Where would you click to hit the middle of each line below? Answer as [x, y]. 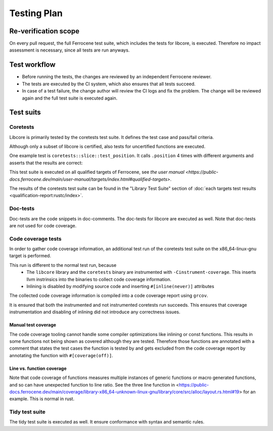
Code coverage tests [35, 238]
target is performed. [30, 256]
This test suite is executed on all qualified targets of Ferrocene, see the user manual [97, 172]
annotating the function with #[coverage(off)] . [61, 355]
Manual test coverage [33, 325]
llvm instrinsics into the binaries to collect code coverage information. [99, 279]
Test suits [25, 112]
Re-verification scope [44, 31]
